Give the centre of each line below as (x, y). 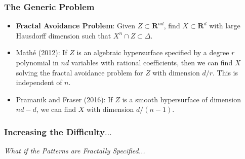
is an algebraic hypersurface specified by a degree (153, 52)
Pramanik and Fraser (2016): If (64, 99)
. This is (225, 72)
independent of (39, 82)
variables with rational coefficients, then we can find (152, 62)
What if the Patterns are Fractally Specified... (75, 151)
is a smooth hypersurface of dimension (181, 99)
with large (225, 26)
